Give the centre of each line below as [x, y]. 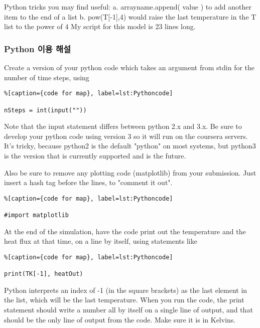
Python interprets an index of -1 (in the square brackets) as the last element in [126, 290]
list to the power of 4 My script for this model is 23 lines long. [100, 26]
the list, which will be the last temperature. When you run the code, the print [124, 300]
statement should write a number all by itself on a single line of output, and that [128, 310]
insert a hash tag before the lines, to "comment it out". [88, 182]
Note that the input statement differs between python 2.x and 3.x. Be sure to [123, 126]
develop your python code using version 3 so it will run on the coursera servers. [126, 136]
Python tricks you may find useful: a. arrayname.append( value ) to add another [128, 7]
